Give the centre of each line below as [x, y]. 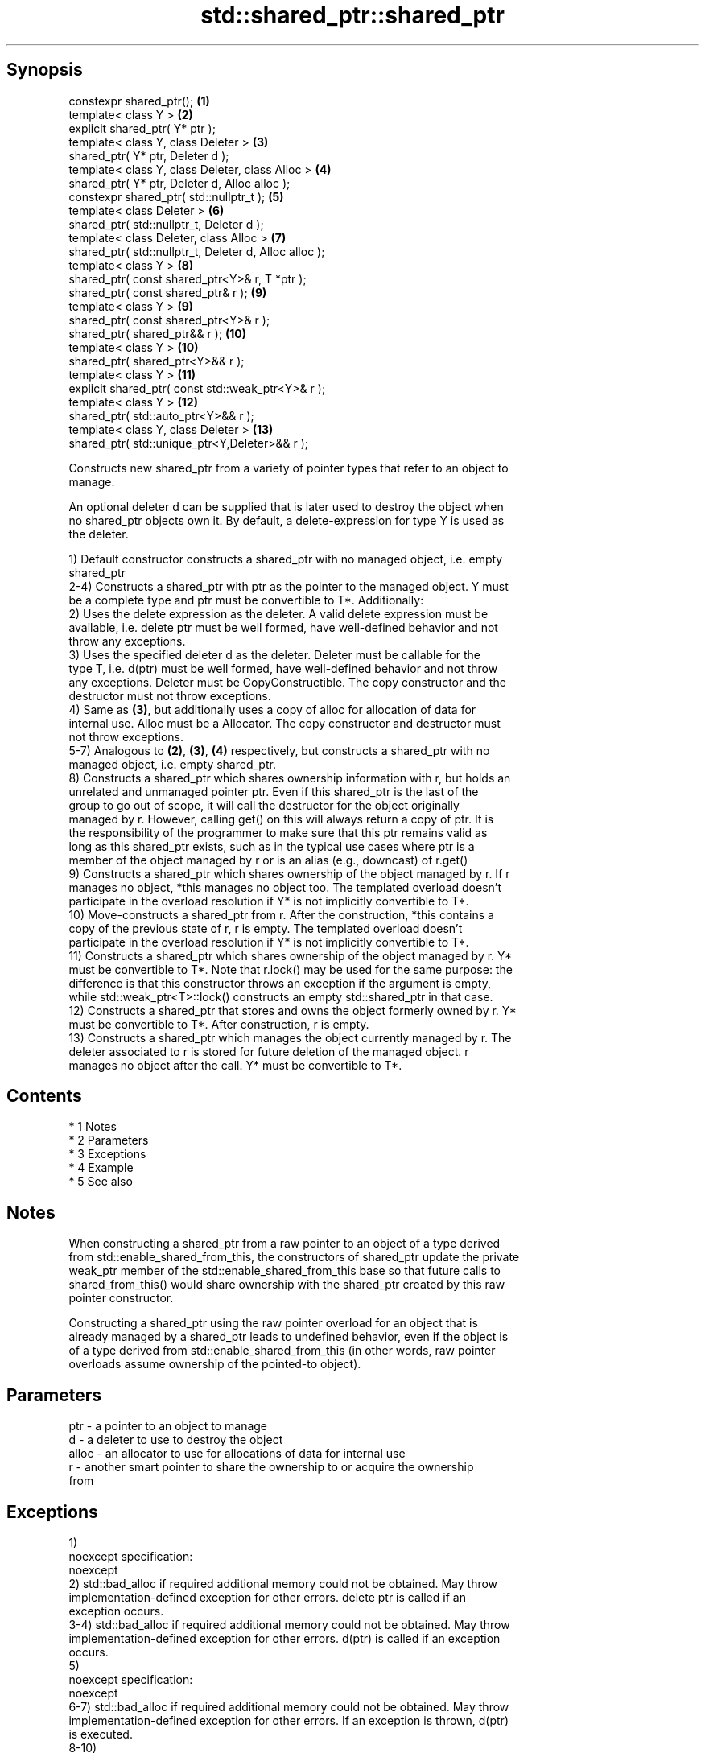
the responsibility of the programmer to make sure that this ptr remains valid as [278, 832]
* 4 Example [101, 1168]
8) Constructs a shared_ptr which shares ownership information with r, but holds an [290, 778]
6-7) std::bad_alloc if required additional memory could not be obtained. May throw [289, 1706]
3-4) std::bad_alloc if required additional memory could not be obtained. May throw [289, 1624]
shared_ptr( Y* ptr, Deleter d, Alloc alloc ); [179, 183]
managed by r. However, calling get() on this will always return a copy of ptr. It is [281, 819]
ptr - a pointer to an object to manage [168, 1426]
